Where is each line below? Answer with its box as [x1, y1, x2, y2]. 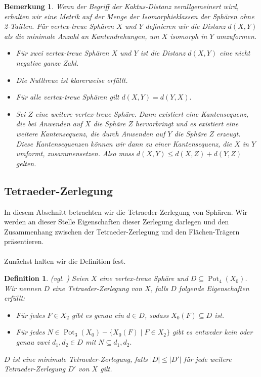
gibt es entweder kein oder [172, 326, 253, 337]
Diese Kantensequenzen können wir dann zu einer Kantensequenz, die [16, 138, 232, 149]
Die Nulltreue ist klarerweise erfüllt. [16, 74, 128, 85]
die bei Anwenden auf [16, 118, 82, 129]
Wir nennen [4, 282, 41, 293]
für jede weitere [184, 353, 232, 364]
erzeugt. [216, 128, 241, 138]
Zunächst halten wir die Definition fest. [4, 256, 126, 266]
